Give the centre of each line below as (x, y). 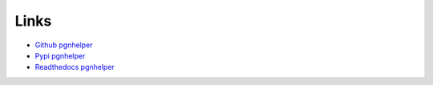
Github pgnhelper (64, 45)
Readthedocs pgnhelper (75, 67)
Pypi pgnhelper (60, 55)
